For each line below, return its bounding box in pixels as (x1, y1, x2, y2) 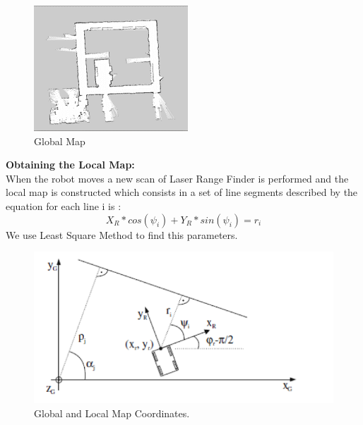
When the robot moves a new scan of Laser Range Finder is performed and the (6, 171, 349, 185)
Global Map (34, 133, 85, 148)
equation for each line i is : (6, 198, 121, 213)
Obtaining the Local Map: (6, 157, 135, 172)
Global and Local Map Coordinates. (34, 405, 190, 420)
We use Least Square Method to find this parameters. (6, 227, 238, 242)
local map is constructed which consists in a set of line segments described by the (6, 185, 358, 199)
